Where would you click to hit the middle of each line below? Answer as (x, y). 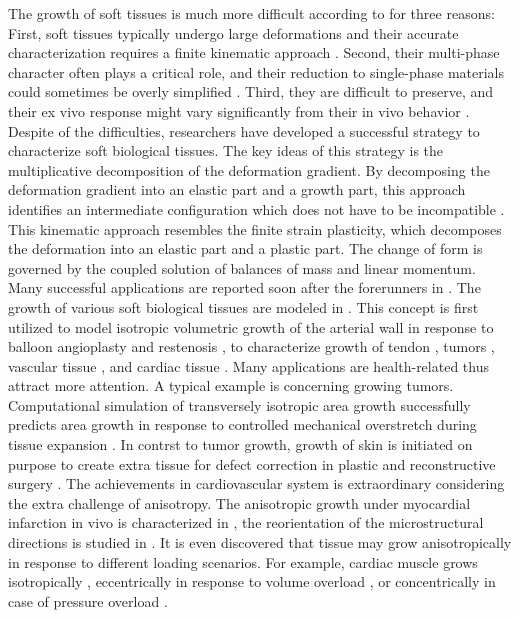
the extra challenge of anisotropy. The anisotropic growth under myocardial (239, 502)
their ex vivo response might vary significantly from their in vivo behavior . (239, 110)
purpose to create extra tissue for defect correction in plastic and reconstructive (252, 463)
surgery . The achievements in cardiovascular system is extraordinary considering (256, 483)
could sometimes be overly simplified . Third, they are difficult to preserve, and (251, 91)
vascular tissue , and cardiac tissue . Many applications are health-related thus (248, 365)
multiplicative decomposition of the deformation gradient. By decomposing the (249, 169)
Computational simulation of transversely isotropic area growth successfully (239, 404)
